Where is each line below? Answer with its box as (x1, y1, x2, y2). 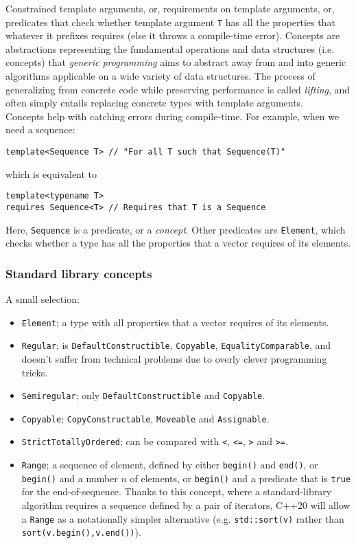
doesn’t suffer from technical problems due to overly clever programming (21, 351, 327, 365)
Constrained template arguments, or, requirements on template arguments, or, (5, 1, 335, 15)
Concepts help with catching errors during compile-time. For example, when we (5, 109, 340, 123)
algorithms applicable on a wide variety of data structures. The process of (5, 69, 316, 83)
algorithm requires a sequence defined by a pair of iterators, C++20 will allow (21, 498, 351, 512)
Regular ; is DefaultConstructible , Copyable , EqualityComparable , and (21, 338, 331, 352)
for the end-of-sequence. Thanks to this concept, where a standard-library (21, 484, 332, 499)
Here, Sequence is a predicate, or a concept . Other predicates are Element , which (5, 222, 346, 236)
